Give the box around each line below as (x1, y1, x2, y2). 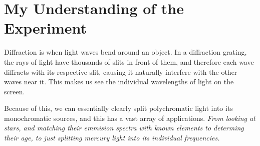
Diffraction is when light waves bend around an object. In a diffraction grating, (4, 47, 247, 57)
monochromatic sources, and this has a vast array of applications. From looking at (4, 112, 255, 123)
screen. (4, 86, 25, 96)
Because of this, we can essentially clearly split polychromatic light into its (4, 103, 233, 113)
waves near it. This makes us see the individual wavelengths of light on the (4, 76, 234, 87)
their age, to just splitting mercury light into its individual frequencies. (4, 132, 220, 143)
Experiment (4, 18, 87, 38)
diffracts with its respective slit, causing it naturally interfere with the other (4, 66, 237, 77)
